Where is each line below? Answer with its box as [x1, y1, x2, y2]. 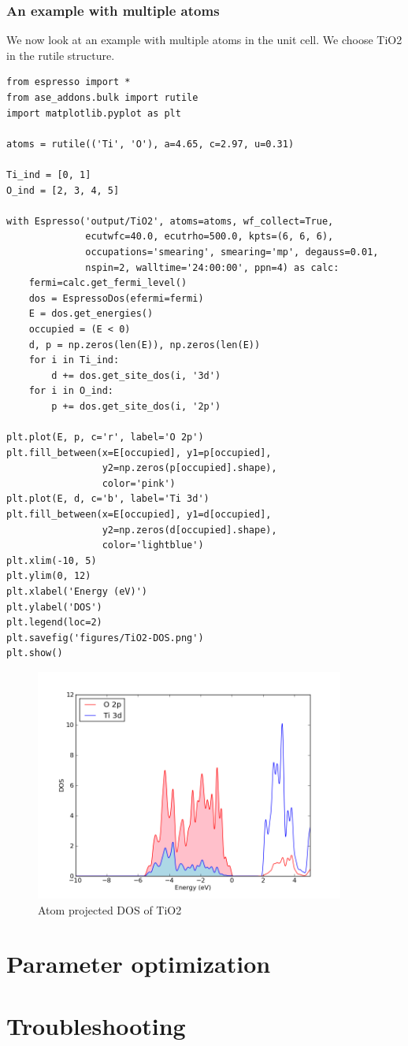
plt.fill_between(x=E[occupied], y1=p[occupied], [6, 447, 272, 458]
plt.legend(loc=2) [6, 617, 102, 629]
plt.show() [6, 647, 63, 659]
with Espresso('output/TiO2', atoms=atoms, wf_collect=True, [6, 215, 334, 227]
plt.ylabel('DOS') [6, 601, 102, 613]
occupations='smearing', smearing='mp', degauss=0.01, [85, 246, 379, 258]
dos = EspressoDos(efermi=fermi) [28, 292, 204, 304]
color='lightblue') [102, 540, 204, 551]
